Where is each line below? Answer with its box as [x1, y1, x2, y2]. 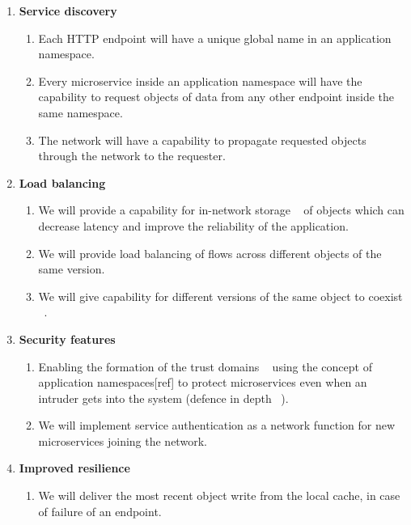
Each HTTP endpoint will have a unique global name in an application [38, 29, 392, 46]
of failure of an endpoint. [38, 502, 162, 519]
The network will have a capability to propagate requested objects [38, 131, 367, 148]
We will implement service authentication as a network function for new [38, 417, 396, 434]
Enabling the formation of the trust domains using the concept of [38, 358, 372, 375]
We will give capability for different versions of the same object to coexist [38, 287, 403, 304]
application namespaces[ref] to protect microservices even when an [38, 374, 367, 391]
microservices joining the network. [38, 432, 207, 449]
